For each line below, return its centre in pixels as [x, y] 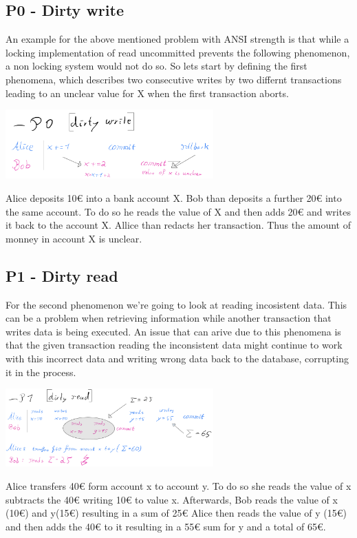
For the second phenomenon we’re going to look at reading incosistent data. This [176, 304]
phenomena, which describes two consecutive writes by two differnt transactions [174, 79]
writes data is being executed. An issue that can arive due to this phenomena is [173, 331]
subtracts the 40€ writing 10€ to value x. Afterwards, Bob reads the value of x [172, 499]
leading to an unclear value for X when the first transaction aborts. [147, 93]
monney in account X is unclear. [74, 238]
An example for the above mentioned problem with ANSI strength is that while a [177, 39]
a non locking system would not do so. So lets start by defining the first [156, 66]
